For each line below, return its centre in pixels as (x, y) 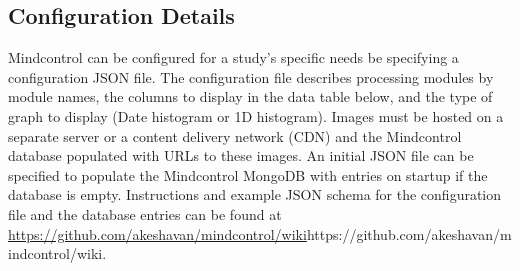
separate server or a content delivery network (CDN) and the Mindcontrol (235, 135)
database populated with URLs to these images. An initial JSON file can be (241, 155)
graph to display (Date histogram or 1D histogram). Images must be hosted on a (256, 115)
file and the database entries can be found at (145, 213)
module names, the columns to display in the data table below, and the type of (250, 96)
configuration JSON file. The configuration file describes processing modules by (251, 76)
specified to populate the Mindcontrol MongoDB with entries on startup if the (248, 174)
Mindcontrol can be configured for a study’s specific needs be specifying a (233, 57)
